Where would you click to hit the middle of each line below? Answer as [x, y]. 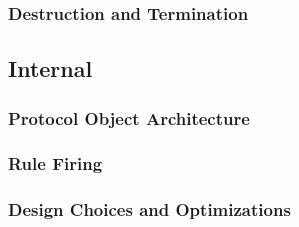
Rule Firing [55, 163]
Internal [50, 68]
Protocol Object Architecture [129, 117]
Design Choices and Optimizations [149, 209]
